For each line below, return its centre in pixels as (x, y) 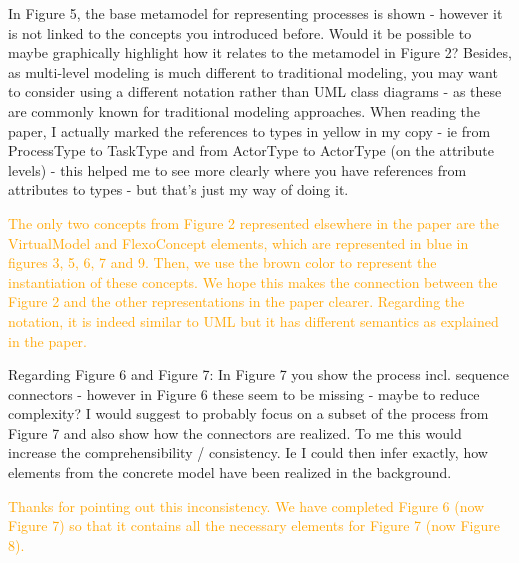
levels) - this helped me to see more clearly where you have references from (237, 169)
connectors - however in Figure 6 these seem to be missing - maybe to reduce (244, 393)
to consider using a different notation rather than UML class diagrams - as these (255, 91)
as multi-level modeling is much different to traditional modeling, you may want (253, 71)
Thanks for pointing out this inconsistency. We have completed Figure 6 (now (246, 505)
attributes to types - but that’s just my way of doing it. (178, 189)
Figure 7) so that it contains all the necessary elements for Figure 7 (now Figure (254, 525)
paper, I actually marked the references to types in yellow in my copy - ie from (249, 130)
